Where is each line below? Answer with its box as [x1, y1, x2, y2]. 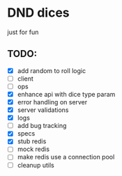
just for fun [7, 28, 39, 36]
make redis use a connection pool [17, 153, 115, 161]
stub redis [17, 137, 47, 145]
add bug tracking [17, 122, 67, 130]
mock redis [17, 145, 50, 154]
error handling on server [17, 98, 88, 106]
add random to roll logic [17, 66, 86, 74]
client [17, 74, 33, 83]
